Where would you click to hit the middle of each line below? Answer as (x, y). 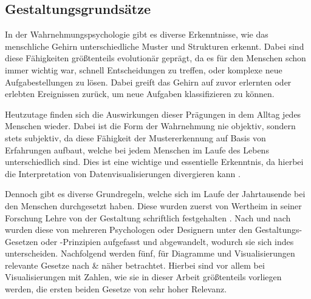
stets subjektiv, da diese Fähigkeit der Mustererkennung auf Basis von (135, 137)
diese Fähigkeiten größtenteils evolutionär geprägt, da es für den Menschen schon (155, 58)
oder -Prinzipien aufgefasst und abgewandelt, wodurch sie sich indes (167, 241)
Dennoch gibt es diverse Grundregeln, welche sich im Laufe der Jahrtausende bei (155, 194)
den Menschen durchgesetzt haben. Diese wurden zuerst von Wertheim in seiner (153, 205)
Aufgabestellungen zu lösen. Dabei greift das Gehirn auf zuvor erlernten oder (148, 82)
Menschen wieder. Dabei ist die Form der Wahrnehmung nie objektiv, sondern (150, 126)
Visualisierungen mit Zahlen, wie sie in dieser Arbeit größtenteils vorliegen (143, 277)
